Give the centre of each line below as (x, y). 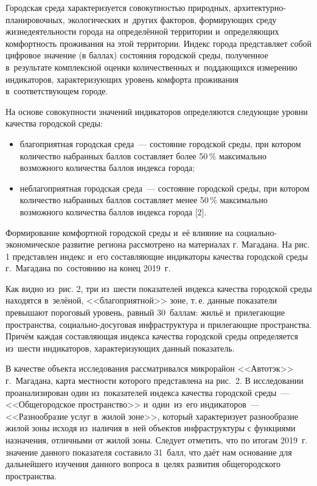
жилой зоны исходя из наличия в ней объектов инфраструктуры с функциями (151, 428)
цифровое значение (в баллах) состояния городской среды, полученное (137, 55)
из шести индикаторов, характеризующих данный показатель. (120, 348)
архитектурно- (260, 7)
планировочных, (35, 19)
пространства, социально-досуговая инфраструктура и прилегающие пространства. (159, 324)
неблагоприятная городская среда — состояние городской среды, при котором (165, 188)
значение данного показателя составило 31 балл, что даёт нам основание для (149, 452)
